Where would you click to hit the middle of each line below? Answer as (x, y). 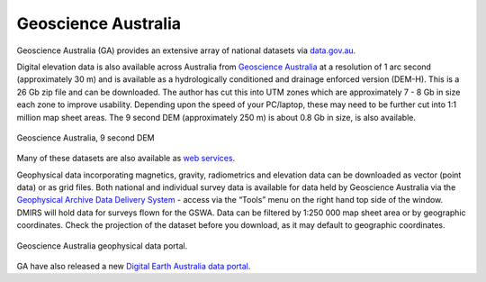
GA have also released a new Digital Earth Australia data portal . (134, 267)
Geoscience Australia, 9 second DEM (85, 137)
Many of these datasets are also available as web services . (126, 159)
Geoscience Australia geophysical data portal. (102, 246)
